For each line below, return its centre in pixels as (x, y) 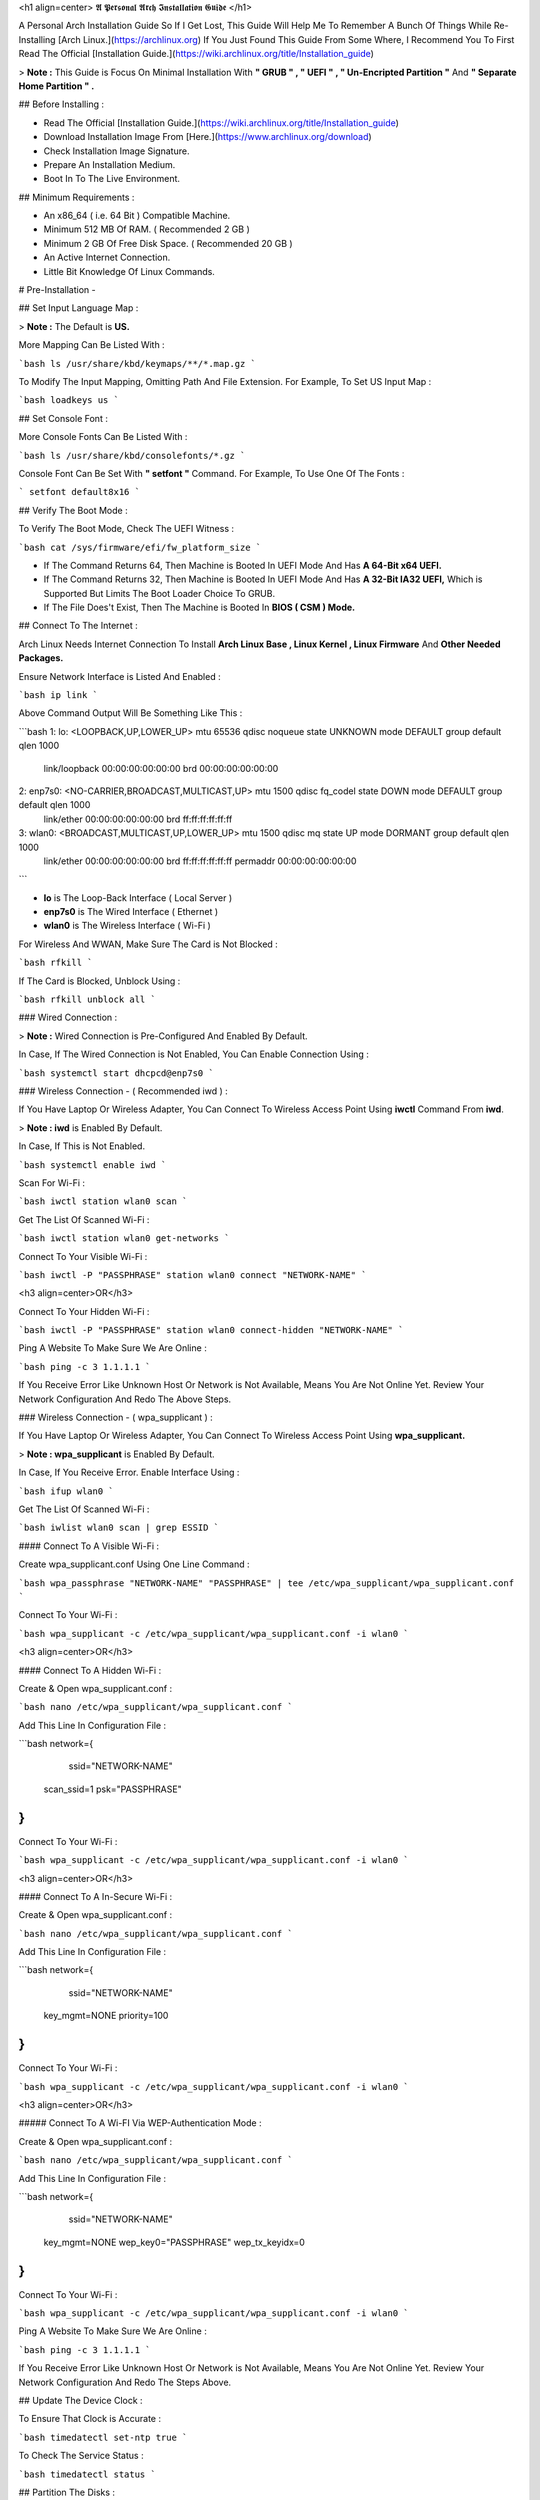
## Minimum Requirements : (76, 197)
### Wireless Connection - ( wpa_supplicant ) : (116, 1417)
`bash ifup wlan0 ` (66, 1491)
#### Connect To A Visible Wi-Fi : (89, 1546)
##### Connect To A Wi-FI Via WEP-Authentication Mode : (140, 2123)
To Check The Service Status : (81, 2456)
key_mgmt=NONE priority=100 (106, 2016)
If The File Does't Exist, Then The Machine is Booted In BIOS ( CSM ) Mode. (199, 607)
